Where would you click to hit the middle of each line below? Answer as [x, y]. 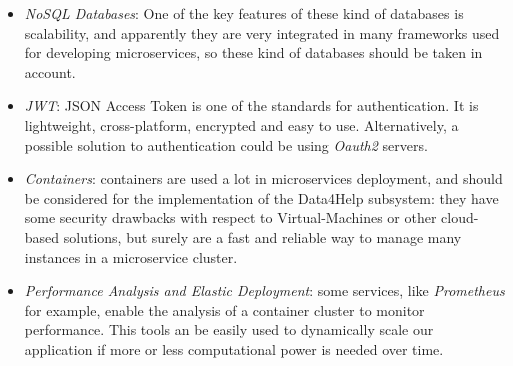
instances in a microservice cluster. [131, 256]
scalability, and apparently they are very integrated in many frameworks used [262, 32]
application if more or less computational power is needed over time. [234, 348]
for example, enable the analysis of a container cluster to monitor [224, 309]
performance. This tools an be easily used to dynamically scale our [229, 329]
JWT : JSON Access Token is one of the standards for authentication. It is [251, 105]
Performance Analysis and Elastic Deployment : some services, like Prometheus [264, 290]
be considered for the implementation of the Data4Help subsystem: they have [261, 197]
